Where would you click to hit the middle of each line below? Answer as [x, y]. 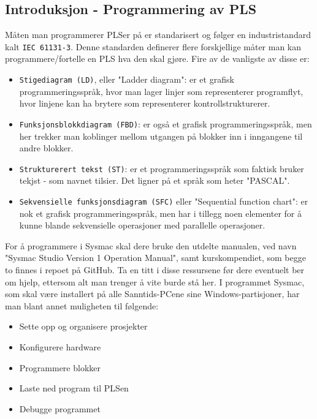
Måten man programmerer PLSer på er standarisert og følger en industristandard [158, 35]
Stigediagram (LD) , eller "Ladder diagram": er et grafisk [127, 79]
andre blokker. [46, 148]
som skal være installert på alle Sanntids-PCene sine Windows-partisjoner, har [152, 294]
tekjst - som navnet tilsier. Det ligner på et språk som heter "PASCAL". [155, 180]
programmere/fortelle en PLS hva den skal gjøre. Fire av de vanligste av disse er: [157, 59]
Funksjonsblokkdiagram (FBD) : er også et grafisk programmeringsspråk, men [166, 123]
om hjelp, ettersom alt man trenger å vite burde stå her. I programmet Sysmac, [155, 281]
